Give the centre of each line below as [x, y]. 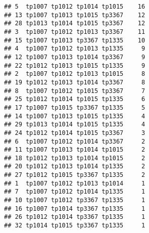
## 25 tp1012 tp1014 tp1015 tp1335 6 [75, 99]
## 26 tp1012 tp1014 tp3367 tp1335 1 [75, 217]
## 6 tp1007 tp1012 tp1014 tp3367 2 [75, 141]
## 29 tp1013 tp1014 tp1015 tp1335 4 [75, 125]
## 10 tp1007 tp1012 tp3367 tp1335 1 [75, 200]
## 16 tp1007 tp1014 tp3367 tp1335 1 [75, 208]
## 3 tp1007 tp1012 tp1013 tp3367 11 [75, 32]
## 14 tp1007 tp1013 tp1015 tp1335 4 [75, 116]
